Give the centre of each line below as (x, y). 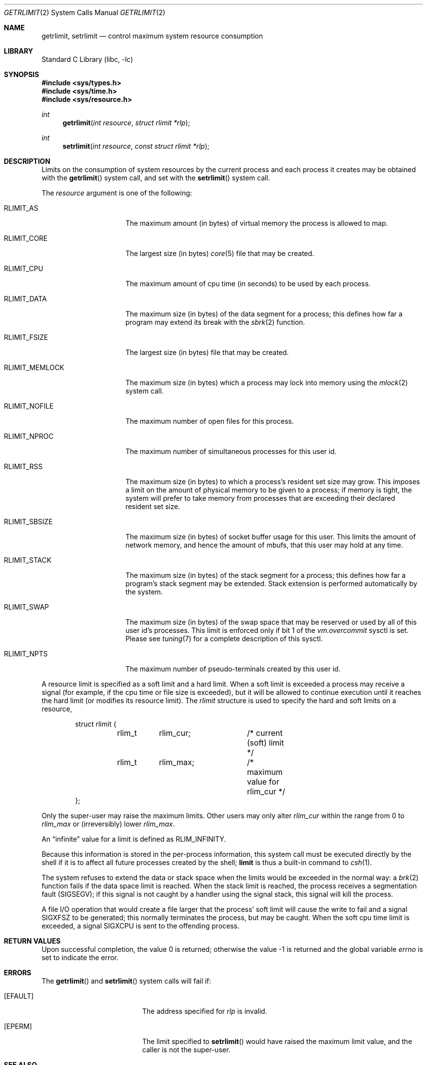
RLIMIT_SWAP (27, 607)
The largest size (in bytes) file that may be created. (207, 352)
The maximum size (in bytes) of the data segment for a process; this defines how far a (264, 314)
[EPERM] (18, 1026)
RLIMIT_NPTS (26, 654)
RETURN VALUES (32, 941)
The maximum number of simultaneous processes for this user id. (231, 451)
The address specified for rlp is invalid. (204, 1011)
